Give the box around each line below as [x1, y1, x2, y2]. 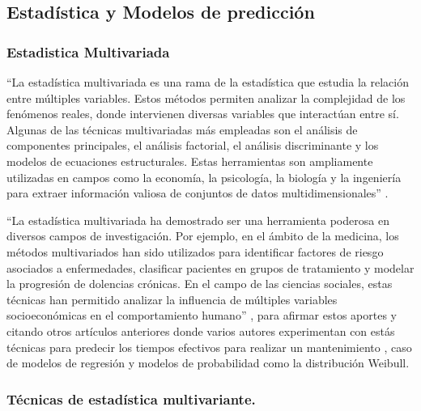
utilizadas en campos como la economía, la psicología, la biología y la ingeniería [6, 168, 402, 185]
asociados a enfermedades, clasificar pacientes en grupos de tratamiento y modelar [6, 259, 415, 276]
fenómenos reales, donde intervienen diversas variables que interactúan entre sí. [6, 105, 399, 122]
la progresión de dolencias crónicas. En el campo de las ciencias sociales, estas [6, 275, 393, 292]
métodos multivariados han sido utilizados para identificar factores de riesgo [6, 243, 384, 260]
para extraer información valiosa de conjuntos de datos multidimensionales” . [6, 184, 389, 201]
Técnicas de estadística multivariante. [6, 388, 256, 409]
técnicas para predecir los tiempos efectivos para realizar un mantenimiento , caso [6, 338, 412, 355]
